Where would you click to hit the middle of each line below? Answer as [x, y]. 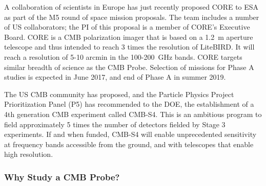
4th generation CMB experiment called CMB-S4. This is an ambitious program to [133, 114]
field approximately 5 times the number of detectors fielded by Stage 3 [115, 124]
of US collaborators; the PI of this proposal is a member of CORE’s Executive [127, 27]
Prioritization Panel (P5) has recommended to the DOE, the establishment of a [129, 104]
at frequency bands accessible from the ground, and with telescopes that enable [129, 144]
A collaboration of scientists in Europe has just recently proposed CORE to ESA [131, 7]
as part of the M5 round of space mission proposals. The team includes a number [132, 17]
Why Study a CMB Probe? [62, 177]
